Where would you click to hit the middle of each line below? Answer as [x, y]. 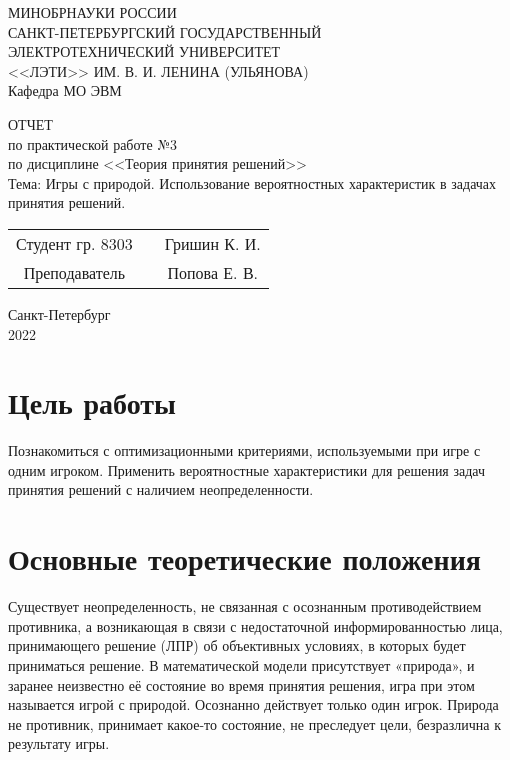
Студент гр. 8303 [74, 243]
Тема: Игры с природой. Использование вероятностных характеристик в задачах [252, 182]
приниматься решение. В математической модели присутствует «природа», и [241, 664]
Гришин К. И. [212, 243]
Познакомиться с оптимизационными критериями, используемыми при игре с [244, 450]
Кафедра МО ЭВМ [65, 90]
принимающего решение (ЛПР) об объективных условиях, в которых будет [237, 645]
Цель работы [92, 402]
